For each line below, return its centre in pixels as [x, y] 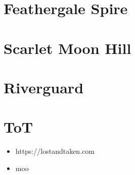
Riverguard [44, 87]
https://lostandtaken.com [55, 151]
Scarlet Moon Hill [67, 48]
